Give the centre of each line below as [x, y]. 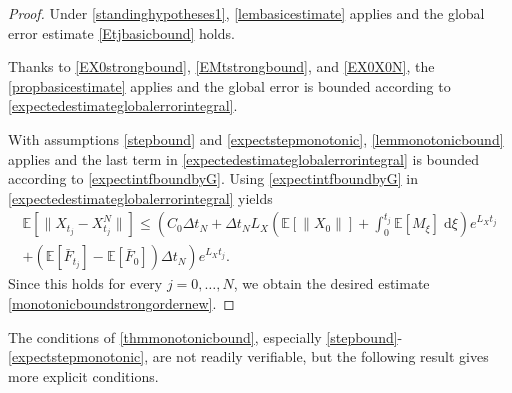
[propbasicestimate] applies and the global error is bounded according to [229, 85]
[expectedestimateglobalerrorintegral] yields [140, 197]
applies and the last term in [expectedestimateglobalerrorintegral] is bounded [244, 158]
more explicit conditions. [83, 375]
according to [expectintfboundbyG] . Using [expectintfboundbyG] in [213, 178]
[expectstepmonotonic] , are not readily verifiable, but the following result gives [248, 356]
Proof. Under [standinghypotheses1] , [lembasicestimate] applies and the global [246, 13]
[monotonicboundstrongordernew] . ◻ [121, 303]
